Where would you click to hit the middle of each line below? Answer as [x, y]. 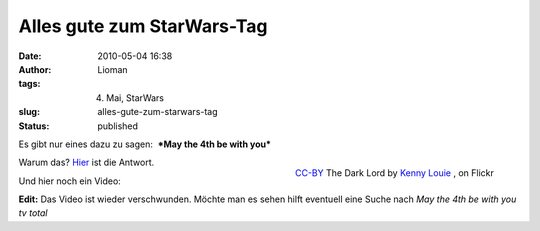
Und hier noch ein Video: [70, 181]
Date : [30, 56]
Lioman [113, 69]
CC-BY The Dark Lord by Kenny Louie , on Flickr [394, 173]
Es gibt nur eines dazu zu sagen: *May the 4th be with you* [145, 144]
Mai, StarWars [135, 97]
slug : [29, 112]
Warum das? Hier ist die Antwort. [86, 162]
